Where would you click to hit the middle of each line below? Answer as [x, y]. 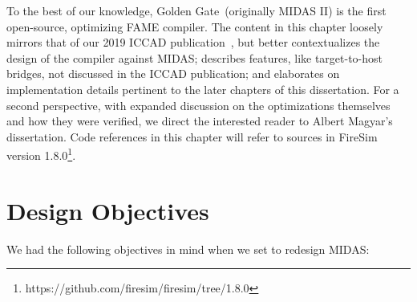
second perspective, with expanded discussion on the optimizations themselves [198, 105]
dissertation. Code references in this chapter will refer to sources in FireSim [192, 136]
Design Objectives [108, 210]
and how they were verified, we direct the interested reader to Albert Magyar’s [200, 121]
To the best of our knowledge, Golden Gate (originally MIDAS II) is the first [196, 10]
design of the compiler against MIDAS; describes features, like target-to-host [195, 57]
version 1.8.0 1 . [41, 154]
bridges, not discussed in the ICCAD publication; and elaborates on [173, 73]
